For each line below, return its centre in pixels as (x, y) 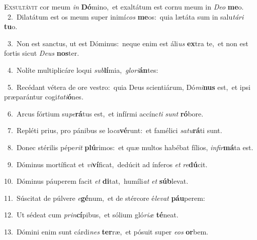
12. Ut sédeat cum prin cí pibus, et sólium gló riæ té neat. (91, 215)
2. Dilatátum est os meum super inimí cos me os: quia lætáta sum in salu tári (125, 16)
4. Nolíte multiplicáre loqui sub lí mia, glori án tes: (83, 70)
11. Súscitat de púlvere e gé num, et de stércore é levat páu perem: (105, 198)
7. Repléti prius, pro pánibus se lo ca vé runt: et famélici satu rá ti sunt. (115, 130)
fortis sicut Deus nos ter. (42, 53)
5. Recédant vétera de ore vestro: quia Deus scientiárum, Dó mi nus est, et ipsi (129, 87)
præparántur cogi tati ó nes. (44, 97)
